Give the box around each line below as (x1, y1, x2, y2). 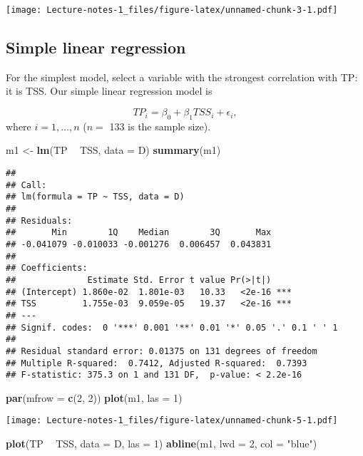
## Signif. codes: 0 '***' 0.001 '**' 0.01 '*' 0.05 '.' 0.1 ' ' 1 (6, 322, 338, 333)
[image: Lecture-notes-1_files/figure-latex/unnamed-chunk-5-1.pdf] (6, 415, 338, 426)
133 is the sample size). (109, 118, 211, 133)
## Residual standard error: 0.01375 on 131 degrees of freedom (6, 346, 317, 356)
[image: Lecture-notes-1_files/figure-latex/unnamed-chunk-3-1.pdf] (6, 5, 338, 15)
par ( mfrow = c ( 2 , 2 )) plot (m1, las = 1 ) (6, 390, 183, 405)
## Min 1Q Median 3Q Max (6, 227, 272, 238)
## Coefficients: (6, 263, 88, 274)
